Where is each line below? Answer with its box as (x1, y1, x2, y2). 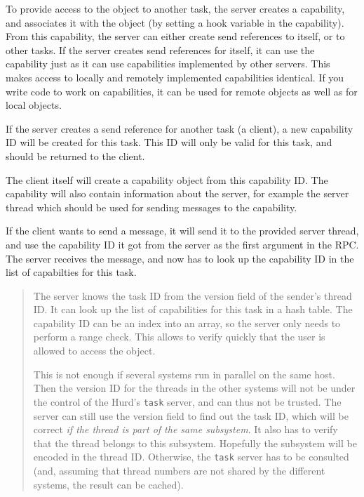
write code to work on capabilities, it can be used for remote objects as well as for (6, 84, 358, 98)
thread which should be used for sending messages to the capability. (6, 199, 297, 214)
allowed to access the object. (33, 343, 156, 358)
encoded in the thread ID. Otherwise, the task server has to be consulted (33, 449, 349, 464)
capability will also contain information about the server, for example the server (6, 186, 349, 201)
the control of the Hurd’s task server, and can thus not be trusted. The (33, 394, 342, 409)
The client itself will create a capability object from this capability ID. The (6, 172, 328, 187)
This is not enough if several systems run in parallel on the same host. (33, 366, 335, 381)
